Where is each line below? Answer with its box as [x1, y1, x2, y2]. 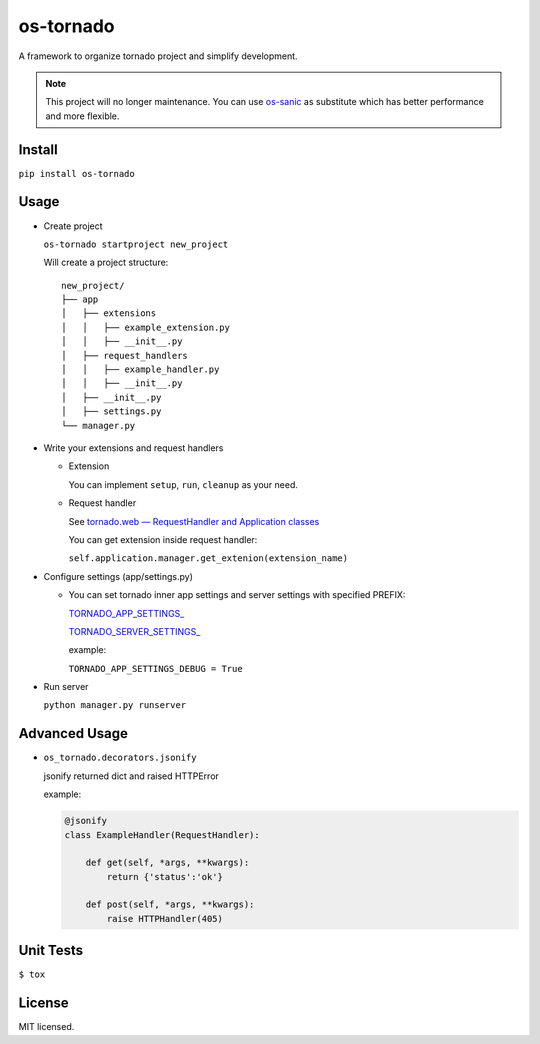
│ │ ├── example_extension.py [61, 321, 230, 333]
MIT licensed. [18, 1021, 75, 1033]
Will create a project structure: [43, 256, 169, 269]
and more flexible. [45, 110, 120, 122]
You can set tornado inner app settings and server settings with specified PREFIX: [68, 589, 406, 601]
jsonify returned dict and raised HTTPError [43, 770, 220, 782]
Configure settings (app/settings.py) [43, 570, 194, 582]
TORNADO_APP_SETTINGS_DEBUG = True [68, 663, 244, 674]
